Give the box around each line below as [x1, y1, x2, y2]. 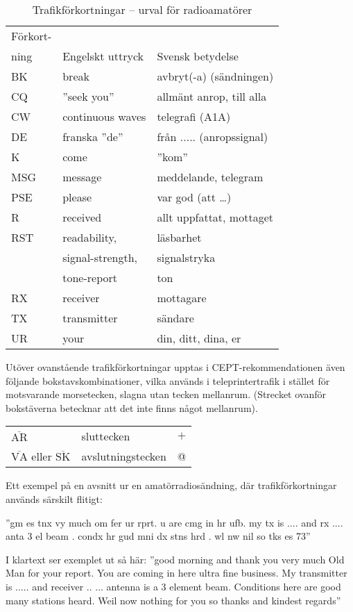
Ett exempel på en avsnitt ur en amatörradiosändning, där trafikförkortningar [6, 478, 337, 493]
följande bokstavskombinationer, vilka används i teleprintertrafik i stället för [6, 373, 330, 388]
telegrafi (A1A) [157, 108, 231, 124]
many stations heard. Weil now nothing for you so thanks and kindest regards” [6, 593, 341, 607]
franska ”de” [62, 129, 123, 144]
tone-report [62, 270, 117, 286]
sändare [157, 310, 194, 326]
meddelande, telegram [157, 169, 264, 185]
